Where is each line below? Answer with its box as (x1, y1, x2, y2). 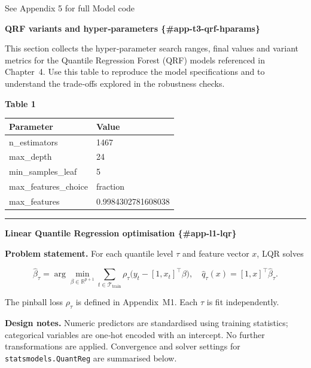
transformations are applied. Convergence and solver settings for (5, 340, 240, 352)
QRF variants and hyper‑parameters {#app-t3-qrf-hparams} (5, 22, 260, 34)
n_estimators (9, 135, 58, 148)
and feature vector (182, 247, 249, 259)
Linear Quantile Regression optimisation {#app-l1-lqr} (5, 226, 237, 239)
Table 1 (5, 97, 36, 110)
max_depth (9, 150, 52, 163)
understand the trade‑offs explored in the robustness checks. (5, 77, 225, 89)
